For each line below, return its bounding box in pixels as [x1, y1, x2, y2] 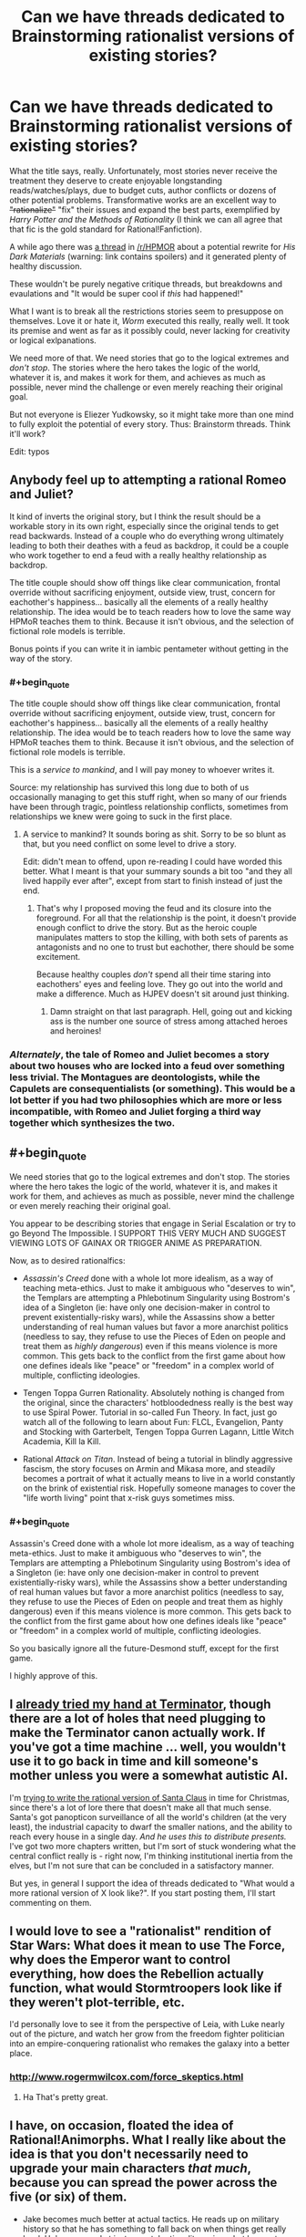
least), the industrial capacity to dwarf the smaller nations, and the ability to [9, 1821, 293, 1832]
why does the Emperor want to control [9, 1952, 230, 1967]
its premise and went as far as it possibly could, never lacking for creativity [9, 325, 291, 336]
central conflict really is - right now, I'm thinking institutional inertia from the [9, 1850, 293, 1861]
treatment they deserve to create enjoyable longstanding [9, 175, 223, 186]
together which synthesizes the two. [9, 1117, 176, 1129]
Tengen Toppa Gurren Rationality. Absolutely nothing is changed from [22, 1388, 285, 1399]
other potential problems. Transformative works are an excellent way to [9, 194, 277, 205]
